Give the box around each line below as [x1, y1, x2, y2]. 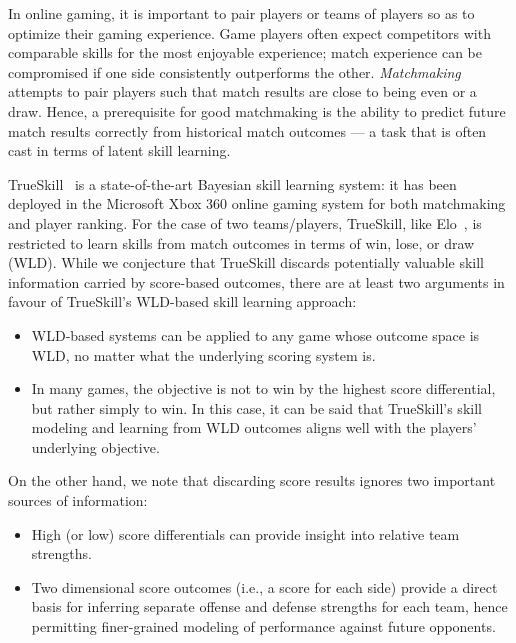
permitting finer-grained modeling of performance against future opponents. [31, 616, 496, 637]
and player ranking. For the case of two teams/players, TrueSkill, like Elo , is [8, 212, 482, 233]
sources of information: [8, 490, 148, 511]
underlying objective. [31, 436, 160, 457]
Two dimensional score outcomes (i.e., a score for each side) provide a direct [31, 576, 498, 597]
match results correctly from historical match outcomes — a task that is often [8, 120, 487, 141]
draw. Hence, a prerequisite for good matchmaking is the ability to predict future [8, 100, 506, 121]
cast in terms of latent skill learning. [8, 140, 231, 161]
